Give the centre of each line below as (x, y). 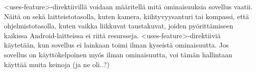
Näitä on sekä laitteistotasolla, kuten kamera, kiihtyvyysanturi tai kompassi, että (127, 16)
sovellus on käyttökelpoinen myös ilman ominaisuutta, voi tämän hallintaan (118, 54)
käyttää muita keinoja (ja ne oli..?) (57, 64)
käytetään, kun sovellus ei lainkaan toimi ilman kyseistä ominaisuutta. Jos (116, 45)
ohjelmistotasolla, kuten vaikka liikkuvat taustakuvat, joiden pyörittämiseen (119, 26)
